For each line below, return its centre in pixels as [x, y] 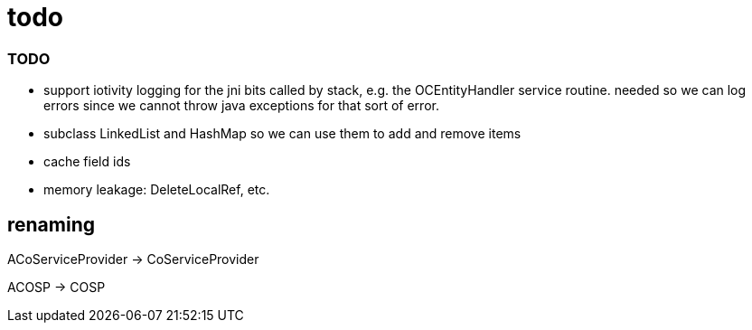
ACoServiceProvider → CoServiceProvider [133, 259]
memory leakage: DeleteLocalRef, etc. [157, 190]
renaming [52, 224]
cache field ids [87, 162]
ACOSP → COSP [56, 287]
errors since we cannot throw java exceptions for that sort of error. [241, 106]
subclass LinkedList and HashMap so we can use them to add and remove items [282, 134]
